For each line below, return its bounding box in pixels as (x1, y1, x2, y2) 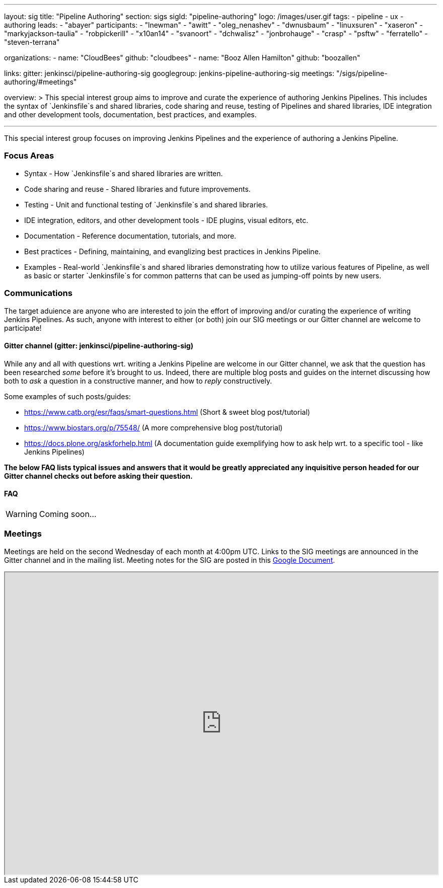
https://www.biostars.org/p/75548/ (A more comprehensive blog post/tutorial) (24, 423, 283, 432)
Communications (4, 288, 72, 299)
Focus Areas (4, 151, 54, 161)
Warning (6, 508, 37, 519)
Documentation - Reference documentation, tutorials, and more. (24, 231, 237, 240)
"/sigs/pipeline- (336, 69, 388, 78)
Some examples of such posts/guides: (4, 392, 131, 401)
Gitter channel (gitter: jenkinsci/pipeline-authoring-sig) (4, 341, 193, 350)
